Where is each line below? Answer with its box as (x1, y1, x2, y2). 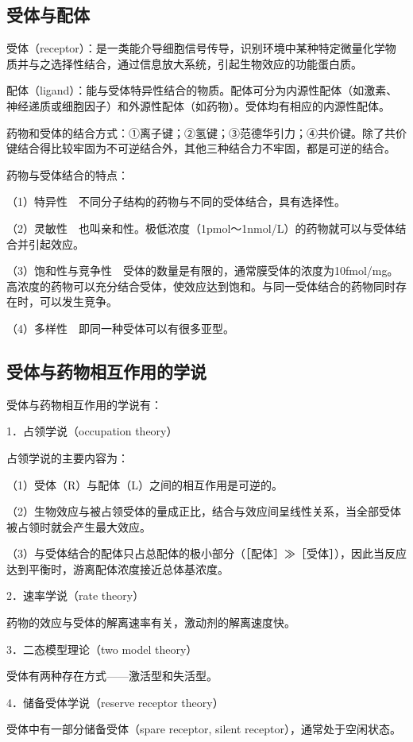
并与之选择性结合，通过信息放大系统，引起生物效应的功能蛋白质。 (17, 55, 362, 71)
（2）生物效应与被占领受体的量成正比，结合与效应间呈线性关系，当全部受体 (6, 503, 401, 520)
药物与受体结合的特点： (6, 166, 129, 183)
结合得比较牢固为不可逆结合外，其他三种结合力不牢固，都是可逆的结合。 (17, 140, 396, 157)
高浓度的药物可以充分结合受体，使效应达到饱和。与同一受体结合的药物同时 (6, 277, 396, 294)
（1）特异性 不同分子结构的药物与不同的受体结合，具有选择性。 (6, 193, 345, 210)
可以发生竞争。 (39, 293, 118, 310)
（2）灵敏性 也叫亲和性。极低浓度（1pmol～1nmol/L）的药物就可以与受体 (6, 219, 396, 236)
